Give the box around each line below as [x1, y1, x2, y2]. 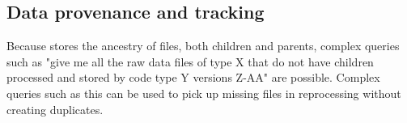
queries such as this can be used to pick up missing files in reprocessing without [6, 84, 401, 101]
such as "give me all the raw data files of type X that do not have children [6, 53, 374, 70]
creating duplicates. [6, 100, 104, 117]
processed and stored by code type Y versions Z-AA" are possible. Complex [6, 69, 380, 86]
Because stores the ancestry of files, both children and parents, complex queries [6, 37, 400, 54]
